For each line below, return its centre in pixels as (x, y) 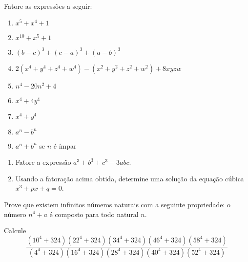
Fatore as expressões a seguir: (48, 6)
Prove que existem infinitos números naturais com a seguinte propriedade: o (117, 204)
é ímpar (65, 145)
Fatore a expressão (43, 162)
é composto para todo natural (94, 214)
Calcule (15, 230)
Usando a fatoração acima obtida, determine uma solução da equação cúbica (130, 178)
